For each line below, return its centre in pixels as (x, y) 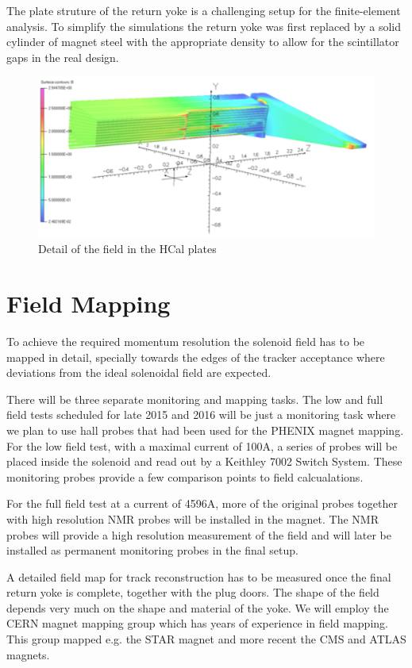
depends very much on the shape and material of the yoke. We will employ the (198, 607)
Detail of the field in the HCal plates (127, 249)
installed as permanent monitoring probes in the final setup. (152, 550)
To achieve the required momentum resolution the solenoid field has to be (186, 341)
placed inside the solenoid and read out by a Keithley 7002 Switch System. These (204, 461)
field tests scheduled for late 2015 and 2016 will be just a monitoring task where (201, 415)
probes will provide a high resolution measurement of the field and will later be (199, 534)
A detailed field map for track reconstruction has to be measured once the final (199, 576)
